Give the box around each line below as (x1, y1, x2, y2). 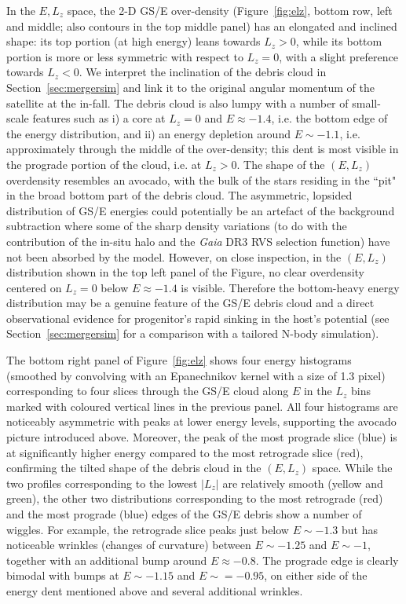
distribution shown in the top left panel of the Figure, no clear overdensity (6, 264, 365, 280)
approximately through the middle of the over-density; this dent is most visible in (6, 141, 399, 157)
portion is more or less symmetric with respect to (6, 48, 243, 64)
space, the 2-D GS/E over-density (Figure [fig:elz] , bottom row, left (67, 2, 393, 18)
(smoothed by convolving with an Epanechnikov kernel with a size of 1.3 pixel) (6, 367, 386, 383)
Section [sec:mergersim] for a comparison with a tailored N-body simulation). (6, 325, 379, 342)
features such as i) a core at (32, 110, 166, 126)
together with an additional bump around (6, 551, 207, 568)
